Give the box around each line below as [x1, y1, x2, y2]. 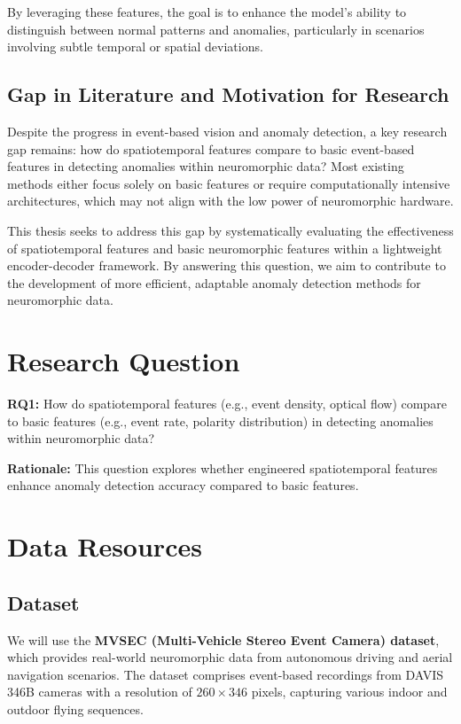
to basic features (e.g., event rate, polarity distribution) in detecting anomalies [7, 411, 434, 430]
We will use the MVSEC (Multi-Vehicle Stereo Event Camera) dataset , [7, 630, 440, 649]
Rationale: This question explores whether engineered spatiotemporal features [7, 458, 438, 477]
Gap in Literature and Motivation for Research [7, 81, 449, 108]
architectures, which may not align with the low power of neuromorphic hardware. [7, 191, 454, 210]
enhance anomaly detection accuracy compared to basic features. [7, 476, 359, 494]
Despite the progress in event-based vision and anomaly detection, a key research [7, 121, 448, 140]
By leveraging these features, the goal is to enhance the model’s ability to [7, 3, 407, 20]
